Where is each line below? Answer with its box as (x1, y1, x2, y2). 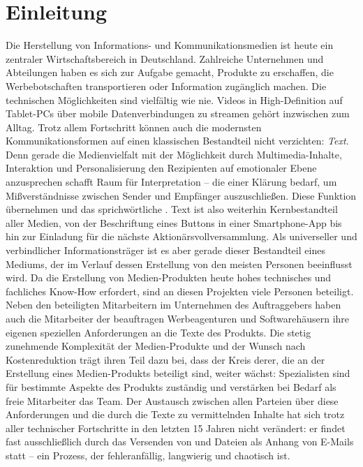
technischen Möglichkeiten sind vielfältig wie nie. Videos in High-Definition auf (6, 92, 343, 107)
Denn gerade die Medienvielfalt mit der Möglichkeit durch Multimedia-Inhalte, (6, 147, 342, 161)
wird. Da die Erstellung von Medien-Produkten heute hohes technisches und (6, 270, 332, 285)
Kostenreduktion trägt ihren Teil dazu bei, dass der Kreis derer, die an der (6, 352, 325, 366)
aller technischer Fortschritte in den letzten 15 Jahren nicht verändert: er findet (6, 420, 346, 435)
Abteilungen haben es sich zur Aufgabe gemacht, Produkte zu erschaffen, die (6, 65, 334, 80)
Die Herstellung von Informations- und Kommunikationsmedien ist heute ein (6, 38, 334, 52)
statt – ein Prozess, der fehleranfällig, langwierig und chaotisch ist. (6, 447, 290, 462)
